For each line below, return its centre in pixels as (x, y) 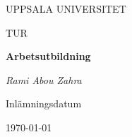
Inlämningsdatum (44, 103)
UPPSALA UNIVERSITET (66, 8)
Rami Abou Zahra (44, 79)
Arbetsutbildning (48, 56)
